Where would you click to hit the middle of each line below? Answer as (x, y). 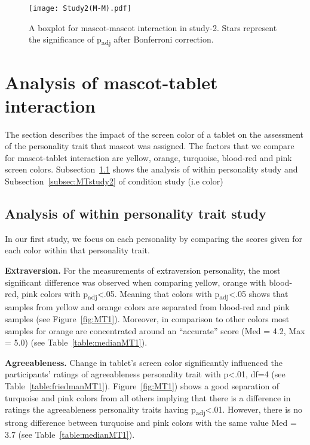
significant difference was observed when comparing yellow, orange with (136, 282)
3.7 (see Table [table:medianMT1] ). (70, 434)
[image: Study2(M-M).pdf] (80, 8)
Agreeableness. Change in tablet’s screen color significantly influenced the (144, 362)
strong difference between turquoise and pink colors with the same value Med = (151, 423)
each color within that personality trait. (77, 250)
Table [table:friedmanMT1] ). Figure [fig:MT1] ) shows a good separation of (142, 385)
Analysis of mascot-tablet (111, 82)
